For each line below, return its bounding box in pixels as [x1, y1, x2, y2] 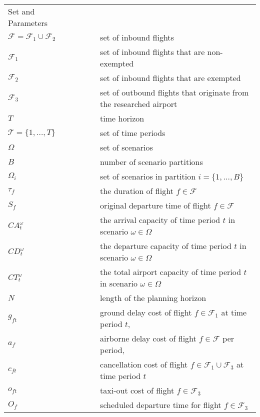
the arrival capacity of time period [100, 214, 220, 225]
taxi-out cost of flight [100, 384, 174, 396]
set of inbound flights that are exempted [100, 72, 241, 83]
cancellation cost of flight [100, 358, 188, 370]
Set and [8, 5, 35, 17]
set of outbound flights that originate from [100, 86, 249, 98]
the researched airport [100, 98, 177, 109]
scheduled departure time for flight [100, 399, 221, 410]
